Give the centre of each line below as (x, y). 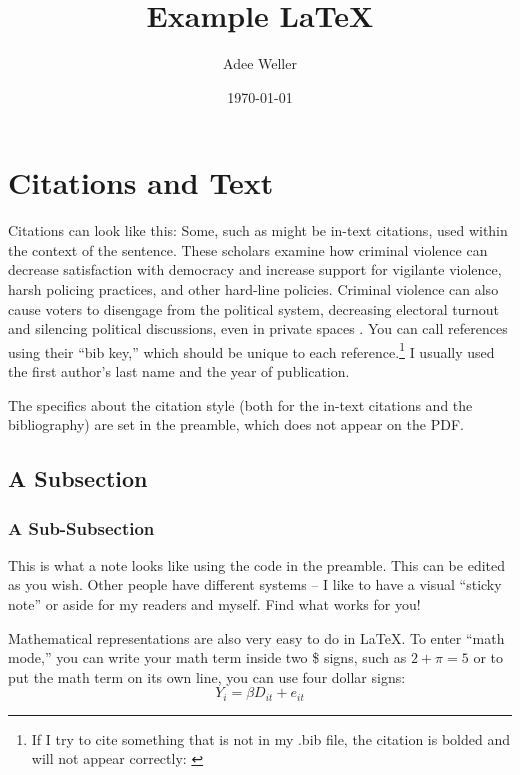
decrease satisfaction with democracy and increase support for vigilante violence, (255, 269)
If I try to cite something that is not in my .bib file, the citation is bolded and (271, 738)
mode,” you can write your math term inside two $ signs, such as (207, 657)
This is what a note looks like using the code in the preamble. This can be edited (256, 564)
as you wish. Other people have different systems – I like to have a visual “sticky (255, 584)
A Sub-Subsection (81, 527)
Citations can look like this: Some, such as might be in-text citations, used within (258, 230)
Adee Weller (260, 63)
